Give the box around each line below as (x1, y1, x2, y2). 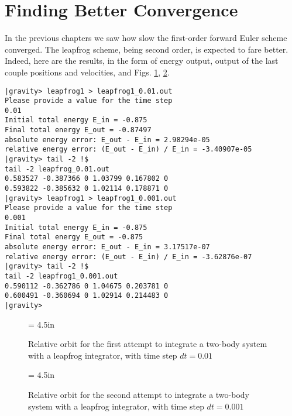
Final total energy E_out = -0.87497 (5, 126, 152, 135)
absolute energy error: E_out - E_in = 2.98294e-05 (5, 135, 210, 144)
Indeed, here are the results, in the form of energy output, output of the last (5, 54, 279, 67)
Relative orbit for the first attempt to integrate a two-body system (28, 338, 267, 350)
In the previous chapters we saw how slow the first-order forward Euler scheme (5, 32, 287, 44)
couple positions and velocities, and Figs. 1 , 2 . (5, 66, 170, 78)
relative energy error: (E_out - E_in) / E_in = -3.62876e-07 (5, 252, 252, 261)
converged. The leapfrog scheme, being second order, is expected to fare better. (5, 43, 288, 55)
